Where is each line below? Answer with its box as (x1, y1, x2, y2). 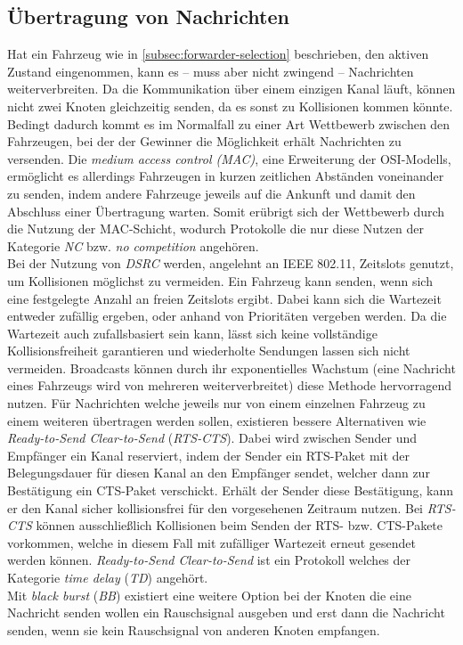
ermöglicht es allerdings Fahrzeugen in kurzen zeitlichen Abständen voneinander (7, 167, 444, 185)
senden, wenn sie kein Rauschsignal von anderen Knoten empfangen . (7, 620, 380, 639)
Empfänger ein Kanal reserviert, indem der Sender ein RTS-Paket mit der (7, 445, 410, 464)
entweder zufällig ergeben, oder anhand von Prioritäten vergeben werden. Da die (7, 306, 447, 325)
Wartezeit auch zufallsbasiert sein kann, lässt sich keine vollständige (7, 323, 378, 342)
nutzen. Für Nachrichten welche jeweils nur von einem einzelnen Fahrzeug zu (7, 394, 426, 412)
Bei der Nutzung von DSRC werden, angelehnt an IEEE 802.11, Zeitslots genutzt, (7, 254, 454, 273)
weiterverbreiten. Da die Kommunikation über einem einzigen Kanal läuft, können (7, 79, 456, 98)
